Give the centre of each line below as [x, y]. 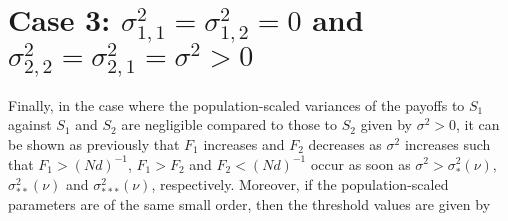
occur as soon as [360, 163]
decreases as [345, 143]
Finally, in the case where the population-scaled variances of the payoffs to [236, 104]
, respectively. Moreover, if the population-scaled [300, 183]
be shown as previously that [94, 143]
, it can [478, 124]
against [30, 124]
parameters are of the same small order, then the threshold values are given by [249, 203]
